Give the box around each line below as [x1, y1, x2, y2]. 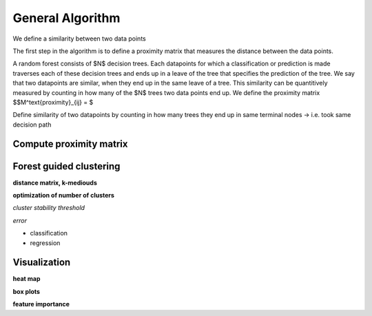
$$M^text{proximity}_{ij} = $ [12, 98, 94, 106]
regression [30, 238, 61, 247]
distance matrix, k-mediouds [12, 178, 98, 187]
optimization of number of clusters [12, 191, 115, 199]
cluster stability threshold [12, 204, 85, 212]
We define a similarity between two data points [12, 34, 146, 43]
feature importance [12, 300, 70, 308]
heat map [12, 275, 41, 283]
